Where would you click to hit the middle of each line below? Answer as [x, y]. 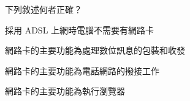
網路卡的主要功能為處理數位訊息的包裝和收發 [95, 50]
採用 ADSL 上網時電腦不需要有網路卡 [80, 30]
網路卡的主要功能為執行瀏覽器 [65, 91]
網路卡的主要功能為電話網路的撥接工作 [82, 70]
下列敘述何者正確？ [44, 9]
